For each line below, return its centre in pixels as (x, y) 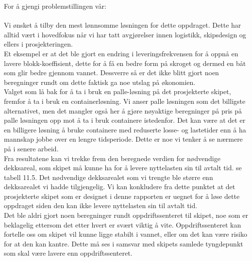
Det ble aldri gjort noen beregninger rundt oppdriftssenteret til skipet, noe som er (126, 215)
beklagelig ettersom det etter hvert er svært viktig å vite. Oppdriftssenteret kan (123, 224)
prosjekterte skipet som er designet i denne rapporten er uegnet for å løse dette (122, 196)
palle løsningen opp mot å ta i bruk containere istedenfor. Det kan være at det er (125, 120)
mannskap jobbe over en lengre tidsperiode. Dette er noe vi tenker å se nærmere (123, 139)
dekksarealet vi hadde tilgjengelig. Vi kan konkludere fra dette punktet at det (120, 187)
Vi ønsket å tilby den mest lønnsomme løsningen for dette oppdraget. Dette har (123, 25)
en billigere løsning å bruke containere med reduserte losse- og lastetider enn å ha (125, 129)
